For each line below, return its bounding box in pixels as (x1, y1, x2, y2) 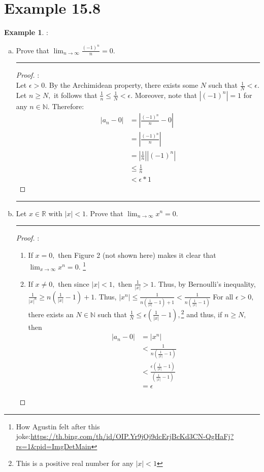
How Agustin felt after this (16, 421, 100, 431)
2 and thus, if (181, 308, 222, 319)
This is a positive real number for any (16, 458, 134, 468)
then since (58, 278, 89, 289)
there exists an (28, 309, 74, 319)
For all (213, 291, 234, 301)
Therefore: (52, 100, 84, 111)
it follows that (54, 89, 97, 100)
